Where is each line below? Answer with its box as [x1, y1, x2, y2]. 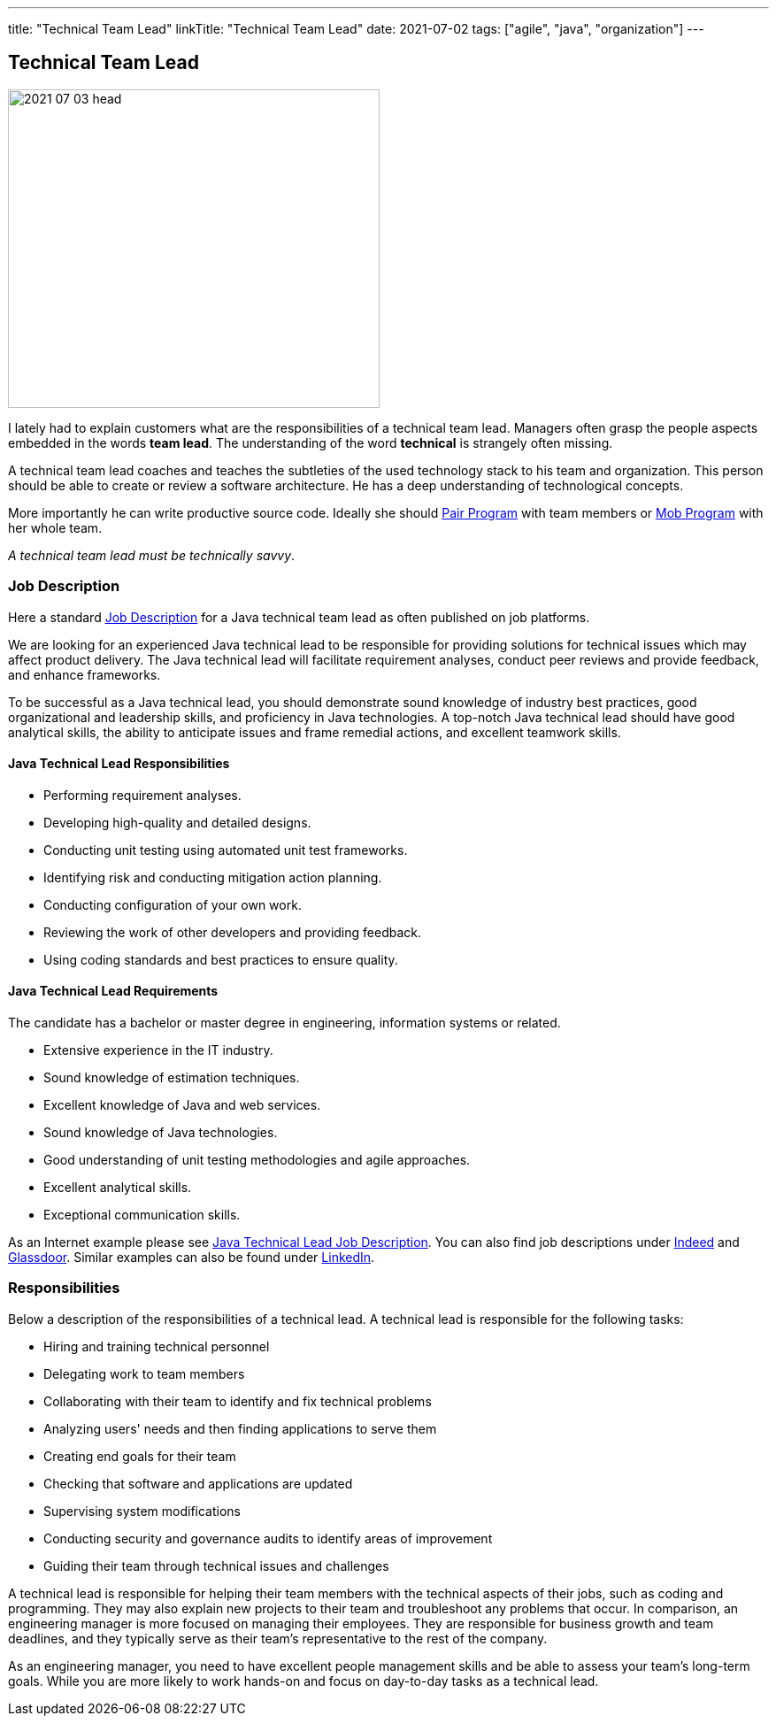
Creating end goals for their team [43, 1448, 236, 1464]
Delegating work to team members [43, 1365, 245, 1381]
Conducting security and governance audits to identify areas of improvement [43, 1530, 493, 1546]
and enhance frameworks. [8, 666, 161, 682]
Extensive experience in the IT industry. [43, 1042, 273, 1058]
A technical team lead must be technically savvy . [8, 547, 296, 563]
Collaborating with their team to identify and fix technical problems [43, 1393, 432, 1409]
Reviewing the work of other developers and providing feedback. [43, 924, 421, 940]
